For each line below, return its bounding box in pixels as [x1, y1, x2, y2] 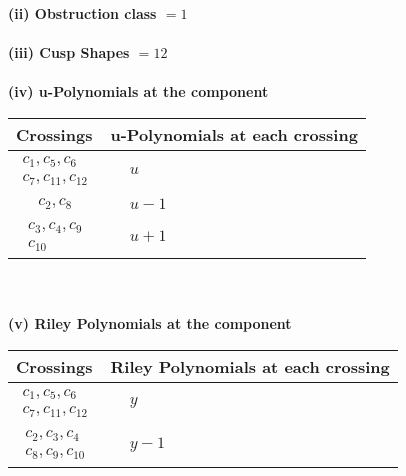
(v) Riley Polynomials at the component [8, 313, 292, 334]
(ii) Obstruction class [8, 3, 157, 23]
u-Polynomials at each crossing [110, 122, 358, 146]
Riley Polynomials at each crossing [110, 355, 390, 379]
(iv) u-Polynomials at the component [8, 81, 269, 102]
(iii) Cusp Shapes [8, 42, 130, 63]
